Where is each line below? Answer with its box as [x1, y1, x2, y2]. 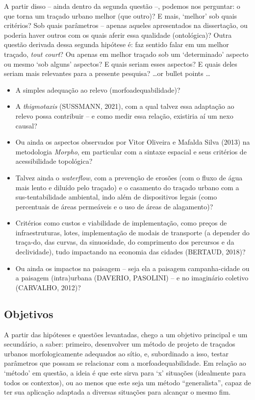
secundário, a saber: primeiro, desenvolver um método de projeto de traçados [4, 339, 235, 349]
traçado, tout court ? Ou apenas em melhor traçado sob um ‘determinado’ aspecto [4, 49, 249, 59]
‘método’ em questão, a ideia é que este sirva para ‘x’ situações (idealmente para [4, 368, 246, 378]
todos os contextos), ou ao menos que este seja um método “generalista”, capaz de [4, 377, 251, 387]
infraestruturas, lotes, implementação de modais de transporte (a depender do [15, 227, 250, 237]
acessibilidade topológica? [15, 156, 93, 166]
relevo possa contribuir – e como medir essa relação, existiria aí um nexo [15, 110, 233, 121]
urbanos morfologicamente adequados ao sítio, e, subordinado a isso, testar [4, 348, 229, 358]
